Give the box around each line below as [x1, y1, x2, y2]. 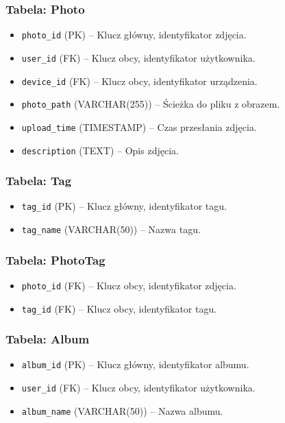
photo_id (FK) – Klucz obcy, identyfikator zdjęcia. [21, 278, 236, 292]
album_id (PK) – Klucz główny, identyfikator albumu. [21, 357, 249, 372]
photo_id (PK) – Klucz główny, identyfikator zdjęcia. [21, 27, 247, 42]
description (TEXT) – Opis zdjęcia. [21, 143, 179, 157]
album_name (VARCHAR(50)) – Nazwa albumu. [21, 403, 223, 418]
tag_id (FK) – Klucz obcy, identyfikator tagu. [21, 301, 217, 315]
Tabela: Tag [5, 172, 72, 189]
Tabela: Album [5, 330, 90, 348]
